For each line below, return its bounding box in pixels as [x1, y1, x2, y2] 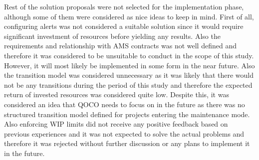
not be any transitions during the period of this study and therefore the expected [4, 79, 253, 90]
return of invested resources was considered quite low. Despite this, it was [4, 89, 229, 100]
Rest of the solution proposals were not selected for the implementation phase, [4, 1, 244, 11]
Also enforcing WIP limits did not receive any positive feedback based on [4, 119, 228, 129]
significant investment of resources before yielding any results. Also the [4, 30, 221, 41]
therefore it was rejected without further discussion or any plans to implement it [4, 138, 250, 149]
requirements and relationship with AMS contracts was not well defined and [4, 40, 237, 51]
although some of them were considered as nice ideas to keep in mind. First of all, [4, 11, 254, 21]
